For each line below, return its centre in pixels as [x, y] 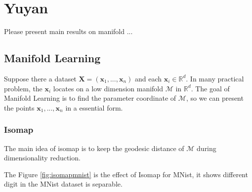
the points [19, 107]
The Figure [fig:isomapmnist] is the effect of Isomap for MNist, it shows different [126, 174]
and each [148, 78]
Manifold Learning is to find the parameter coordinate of [90, 98]
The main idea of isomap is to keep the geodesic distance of [94, 148]
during [207, 148]
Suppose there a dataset [40, 78]
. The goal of [210, 88]
